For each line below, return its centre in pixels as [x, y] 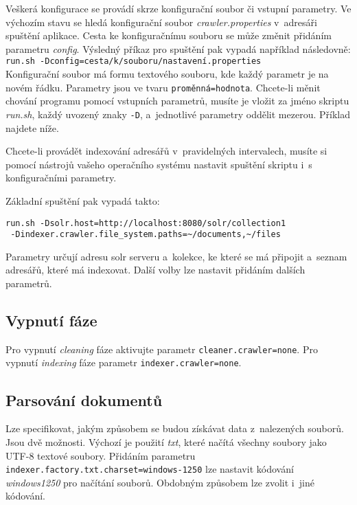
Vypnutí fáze [51, 320]
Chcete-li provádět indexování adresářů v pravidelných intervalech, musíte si [166, 151]
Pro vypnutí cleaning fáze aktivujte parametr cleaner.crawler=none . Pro [162, 349]
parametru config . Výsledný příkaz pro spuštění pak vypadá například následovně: [178, 48]
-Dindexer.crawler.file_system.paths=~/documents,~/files [146, 235]
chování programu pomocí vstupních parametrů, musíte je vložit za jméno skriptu [177, 101]
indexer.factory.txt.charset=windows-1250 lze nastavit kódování [150, 469]
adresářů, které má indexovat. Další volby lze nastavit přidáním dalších [156, 270]
